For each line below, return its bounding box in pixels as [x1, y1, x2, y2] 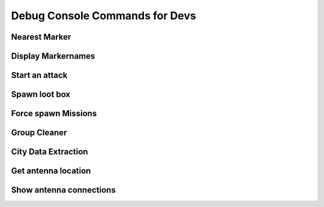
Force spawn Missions [11, 109, 97, 119]
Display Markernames [11, 51, 95, 61]
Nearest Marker [11, 32, 71, 42]
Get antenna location [11, 166, 91, 176]
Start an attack [11, 70, 68, 80]
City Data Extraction [11, 147, 88, 157]
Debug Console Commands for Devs [11, 9, 196, 22]
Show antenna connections [11, 185, 116, 195]
